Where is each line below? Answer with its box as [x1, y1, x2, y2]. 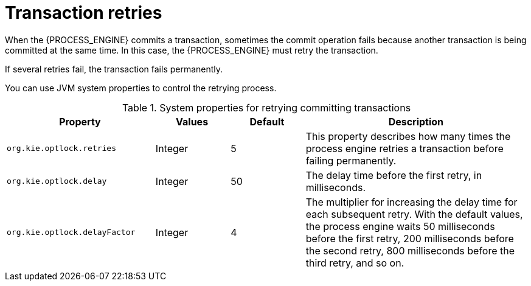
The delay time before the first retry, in [305, 169, 482, 181]
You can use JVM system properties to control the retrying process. [5, 82, 277, 93]
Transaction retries [5, 2, 162, 23]
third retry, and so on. [305, 256, 404, 269]
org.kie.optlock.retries [7, 144, 117, 153]
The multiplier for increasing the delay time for [305, 195, 518, 208]
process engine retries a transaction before [305, 142, 504, 155]
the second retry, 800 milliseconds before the [305, 244, 515, 257]
